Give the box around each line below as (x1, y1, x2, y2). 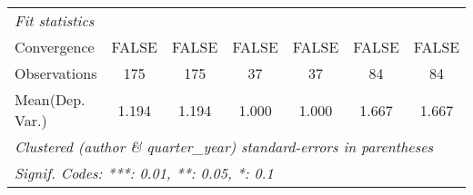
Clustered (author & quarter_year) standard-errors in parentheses (15, 136, 434, 157)
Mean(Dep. (15, 89, 86, 110)
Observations (15, 63, 97, 83)
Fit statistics (15, 10, 95, 31)
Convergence (15, 36, 95, 57)
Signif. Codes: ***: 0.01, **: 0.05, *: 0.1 (15, 162, 274, 183)
